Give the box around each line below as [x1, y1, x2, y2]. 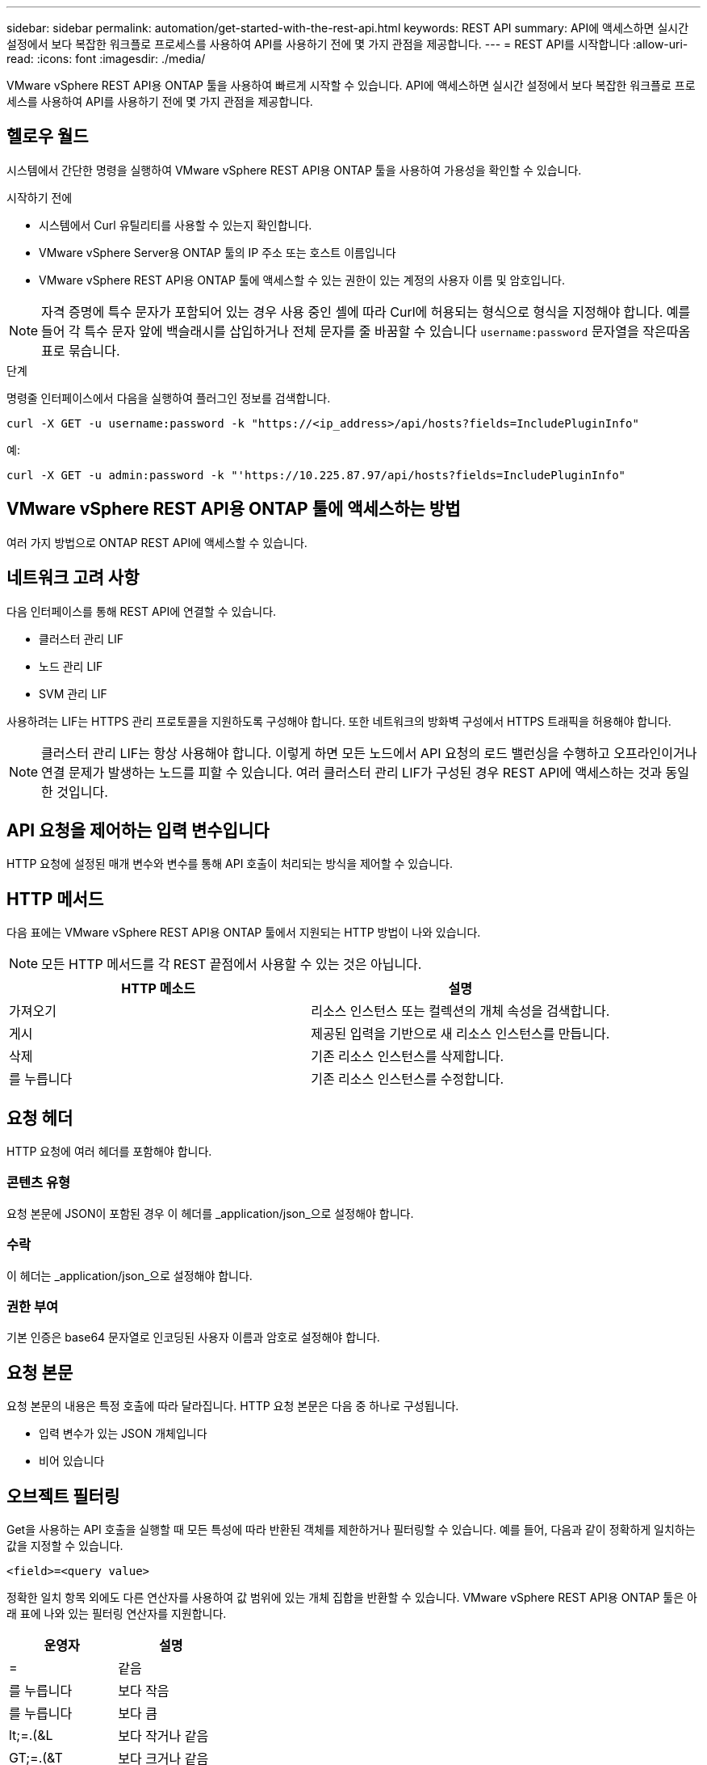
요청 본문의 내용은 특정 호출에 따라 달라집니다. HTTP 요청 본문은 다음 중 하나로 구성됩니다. [6, 1399, 459, 1413]
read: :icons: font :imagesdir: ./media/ [6, 52, 206, 65]
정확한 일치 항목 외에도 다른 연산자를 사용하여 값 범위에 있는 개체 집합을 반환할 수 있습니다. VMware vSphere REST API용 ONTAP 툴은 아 [6, 1590, 697, 1604]
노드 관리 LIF [39, 659, 103, 673]
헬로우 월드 [6, 126, 89, 147]
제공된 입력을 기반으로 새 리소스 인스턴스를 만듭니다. [311, 1026, 610, 1043]
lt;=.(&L [9, 1727, 53, 1743]
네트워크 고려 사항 [6, 567, 140, 588]
